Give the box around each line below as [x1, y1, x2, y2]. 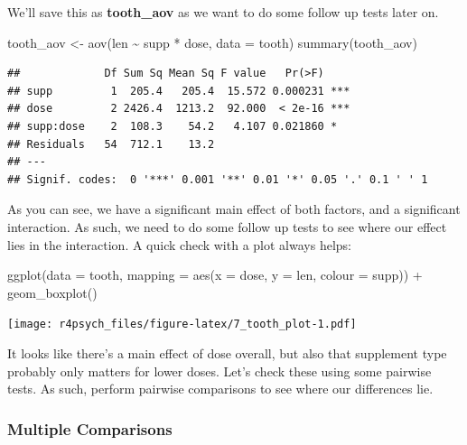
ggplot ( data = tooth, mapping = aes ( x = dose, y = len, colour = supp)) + [7, 265, 423, 284]
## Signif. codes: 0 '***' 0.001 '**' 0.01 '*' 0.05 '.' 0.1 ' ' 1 [7, 172, 428, 186]
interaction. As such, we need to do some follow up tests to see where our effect [7, 217, 447, 236]
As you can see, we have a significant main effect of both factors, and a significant [7, 199, 461, 218]
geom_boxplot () [7, 283, 98, 301]
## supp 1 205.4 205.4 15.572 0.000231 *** [7, 84, 350, 97]
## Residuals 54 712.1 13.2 [7, 137, 215, 151]
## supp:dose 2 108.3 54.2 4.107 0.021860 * [7, 119, 338, 133]
